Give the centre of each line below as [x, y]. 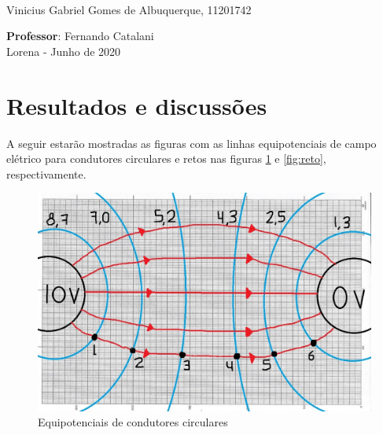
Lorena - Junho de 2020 [64, 51]
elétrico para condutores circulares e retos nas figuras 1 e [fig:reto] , [166, 159]
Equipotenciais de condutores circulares [133, 422]
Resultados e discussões [137, 105]
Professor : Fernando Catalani [80, 36]
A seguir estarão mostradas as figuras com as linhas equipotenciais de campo [191, 143]
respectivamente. [46, 173]
